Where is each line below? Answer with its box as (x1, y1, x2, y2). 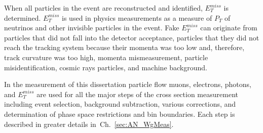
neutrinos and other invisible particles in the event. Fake (4, 22, 179, 33)
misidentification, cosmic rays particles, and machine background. (4, 62, 207, 72)
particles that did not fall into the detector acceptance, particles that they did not (4, 32, 259, 42)
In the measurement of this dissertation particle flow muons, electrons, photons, (4, 79, 251, 90)
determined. (4, 12, 41, 23)
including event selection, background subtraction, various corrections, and (4, 99, 236, 109)
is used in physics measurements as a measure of (62, 12, 212, 23)
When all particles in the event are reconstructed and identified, (4, 3, 203, 13)
